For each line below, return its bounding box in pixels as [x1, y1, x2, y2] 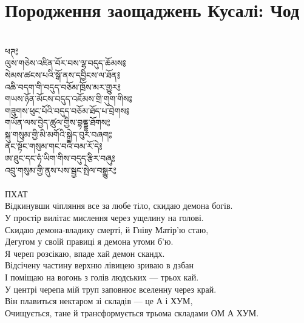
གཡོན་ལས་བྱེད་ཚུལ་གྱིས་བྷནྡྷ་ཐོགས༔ [5, 116, 110, 129]
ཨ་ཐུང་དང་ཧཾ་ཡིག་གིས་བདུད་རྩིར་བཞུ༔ [5, 152, 115, 165]
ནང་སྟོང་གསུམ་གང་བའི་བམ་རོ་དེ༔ [5, 140, 103, 152]
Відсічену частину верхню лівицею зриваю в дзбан [5, 259, 194, 271]
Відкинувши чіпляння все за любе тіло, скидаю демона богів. [5, 199, 233, 212]
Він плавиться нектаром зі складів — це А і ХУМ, [5, 294, 193, 307]
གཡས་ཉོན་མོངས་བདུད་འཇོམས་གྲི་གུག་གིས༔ [5, 92, 132, 105]
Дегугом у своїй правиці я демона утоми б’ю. [5, 235, 174, 248]
